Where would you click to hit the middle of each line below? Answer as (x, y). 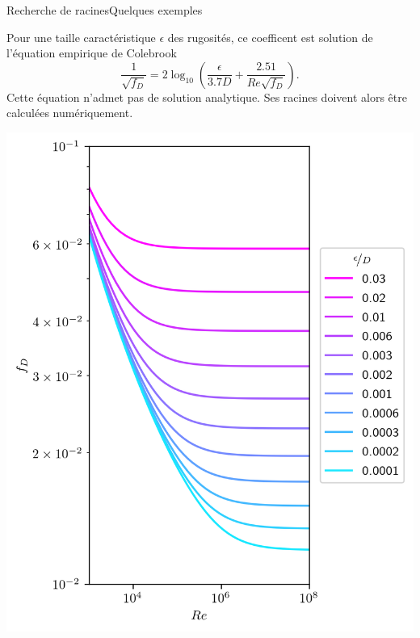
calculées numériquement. (70, 113)
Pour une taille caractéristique (81, 37)
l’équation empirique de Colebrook (92, 53)
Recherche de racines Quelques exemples (105, 10)
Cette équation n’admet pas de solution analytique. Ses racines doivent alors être (207, 97)
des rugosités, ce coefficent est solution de (270, 37)
